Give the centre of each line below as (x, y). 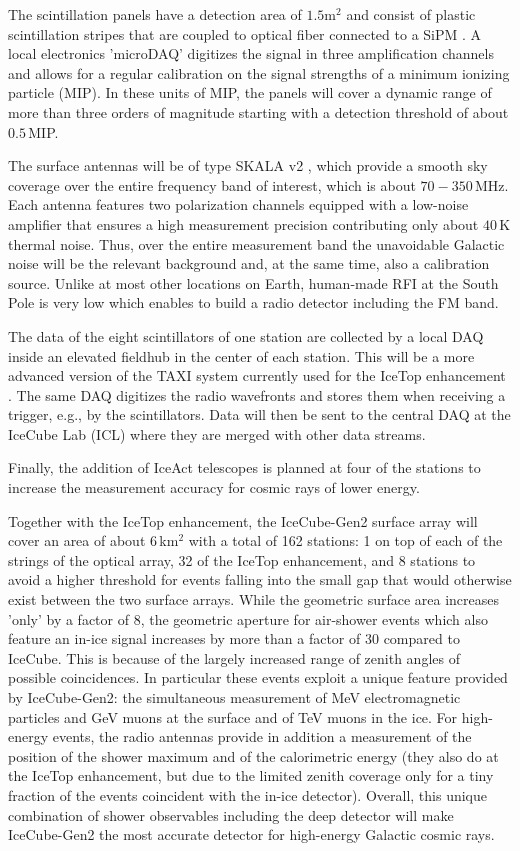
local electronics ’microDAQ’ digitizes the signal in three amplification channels (251, 53)
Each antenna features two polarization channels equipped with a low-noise (238, 204)
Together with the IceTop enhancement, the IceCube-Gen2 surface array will (243, 520)
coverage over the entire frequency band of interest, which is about (212, 184)
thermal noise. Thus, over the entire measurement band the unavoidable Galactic (256, 243)
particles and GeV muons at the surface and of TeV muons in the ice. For (233, 716)
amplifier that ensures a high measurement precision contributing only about (243, 223)
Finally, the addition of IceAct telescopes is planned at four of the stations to (244, 467)
